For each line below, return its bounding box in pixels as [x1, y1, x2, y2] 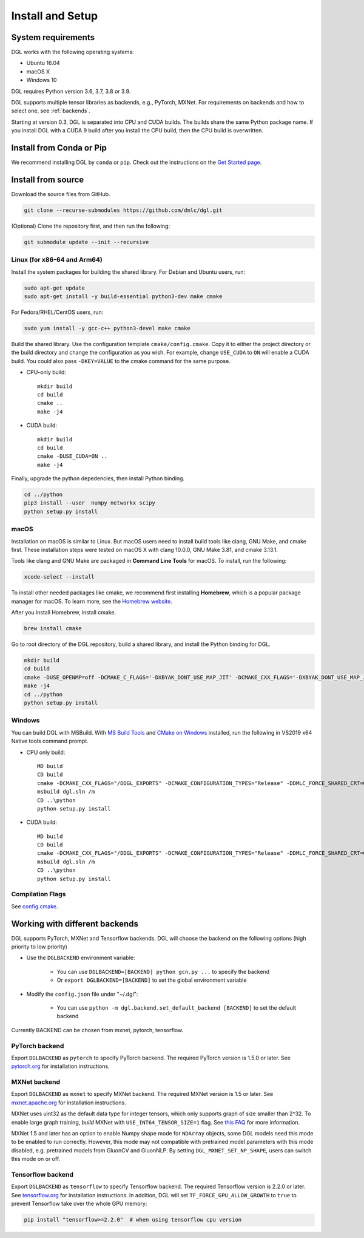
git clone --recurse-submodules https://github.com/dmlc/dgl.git [24, 206, 223, 214]
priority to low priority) [11, 943, 68, 950]
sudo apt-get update [24, 284, 85, 291]
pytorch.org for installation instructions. [11, 1063, 110, 1070]
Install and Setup [11, 9, 98, 22]
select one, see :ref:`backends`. [11, 107, 90, 115]
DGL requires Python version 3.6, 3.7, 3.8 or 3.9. [11, 87, 131, 95]
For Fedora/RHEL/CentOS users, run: [11, 308, 104, 316]
